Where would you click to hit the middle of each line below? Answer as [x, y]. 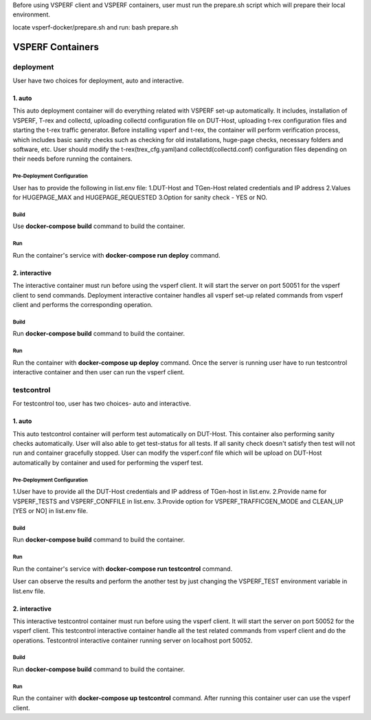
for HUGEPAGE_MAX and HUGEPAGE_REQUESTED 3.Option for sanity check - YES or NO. [140, 198]
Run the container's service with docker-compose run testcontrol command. [123, 569]
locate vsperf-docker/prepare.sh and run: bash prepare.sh [95, 27]
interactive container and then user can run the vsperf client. [99, 372]
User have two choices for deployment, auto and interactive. [98, 80]
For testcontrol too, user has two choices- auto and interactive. [102, 404]
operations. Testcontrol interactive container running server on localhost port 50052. [133, 640]
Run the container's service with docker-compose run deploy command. [116, 255]
